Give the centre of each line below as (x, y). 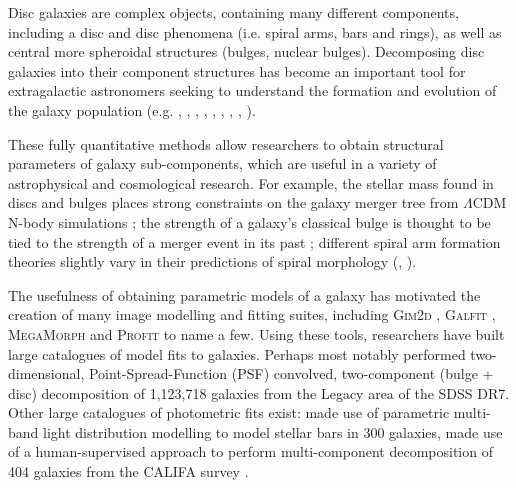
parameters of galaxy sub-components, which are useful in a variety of (222, 163)
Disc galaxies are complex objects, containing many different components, (233, 12)
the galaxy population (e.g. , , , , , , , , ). (132, 109)
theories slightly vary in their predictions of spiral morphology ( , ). (212, 261)
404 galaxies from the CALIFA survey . (128, 471)
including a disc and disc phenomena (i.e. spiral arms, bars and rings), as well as (255, 31)
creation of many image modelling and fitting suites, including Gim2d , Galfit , (252, 314)
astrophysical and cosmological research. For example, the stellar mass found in (251, 182)
